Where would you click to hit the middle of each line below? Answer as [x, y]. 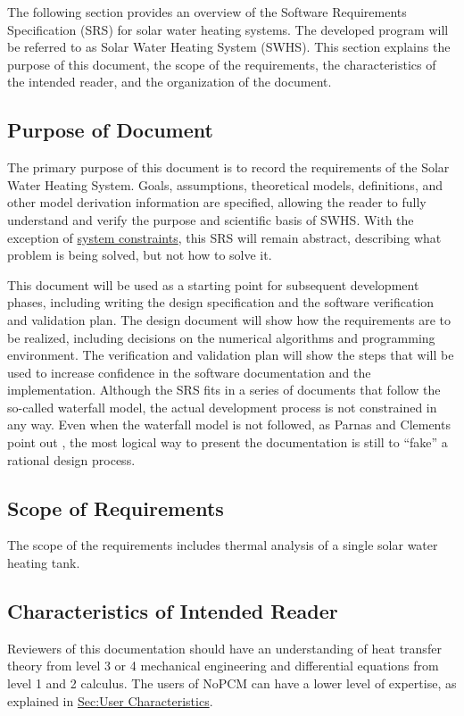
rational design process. [71, 459]
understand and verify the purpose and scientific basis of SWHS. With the [211, 219]
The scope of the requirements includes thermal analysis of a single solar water [223, 545]
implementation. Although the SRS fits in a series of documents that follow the [224, 390]
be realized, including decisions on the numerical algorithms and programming [221, 337]
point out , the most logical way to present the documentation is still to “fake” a [228, 442]
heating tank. [44, 563]
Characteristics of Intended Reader [173, 611]
